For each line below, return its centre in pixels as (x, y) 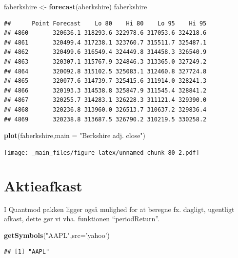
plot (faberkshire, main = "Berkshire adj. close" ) (75, 135)
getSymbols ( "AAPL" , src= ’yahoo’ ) (57, 235)
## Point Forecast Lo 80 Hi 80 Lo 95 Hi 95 (105, 23)
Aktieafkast (43, 185)
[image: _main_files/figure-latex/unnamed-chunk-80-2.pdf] (102, 152)
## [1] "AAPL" (27, 252)
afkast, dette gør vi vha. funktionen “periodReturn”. (82, 219)
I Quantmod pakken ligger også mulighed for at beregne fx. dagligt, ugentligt (119, 209)
